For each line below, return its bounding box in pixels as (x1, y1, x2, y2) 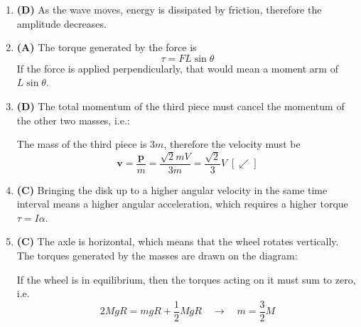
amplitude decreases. (16, 16, 107, 31)
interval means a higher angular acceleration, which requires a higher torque (16, 196, 348, 211)
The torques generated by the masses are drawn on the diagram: (16, 247, 298, 262)
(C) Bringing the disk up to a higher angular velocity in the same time (16, 182, 328, 197)
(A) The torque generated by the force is (16, 40, 197, 55)
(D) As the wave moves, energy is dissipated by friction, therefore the (16, 2, 322, 16)
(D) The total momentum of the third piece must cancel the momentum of (16, 98, 345, 113)
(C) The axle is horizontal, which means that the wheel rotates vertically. (16, 234, 339, 249)
